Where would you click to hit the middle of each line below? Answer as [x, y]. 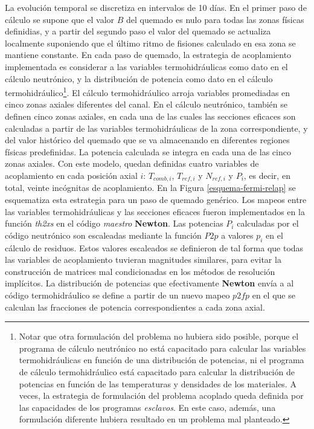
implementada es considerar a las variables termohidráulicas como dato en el [146, 66]
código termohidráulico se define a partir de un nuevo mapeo [117, 295]
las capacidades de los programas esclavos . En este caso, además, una [147, 407]
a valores [237, 235]
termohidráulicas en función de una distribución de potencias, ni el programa [162, 360]
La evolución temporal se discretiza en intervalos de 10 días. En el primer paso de [156, 7]
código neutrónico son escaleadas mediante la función [103, 235]
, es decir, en [267, 175]
